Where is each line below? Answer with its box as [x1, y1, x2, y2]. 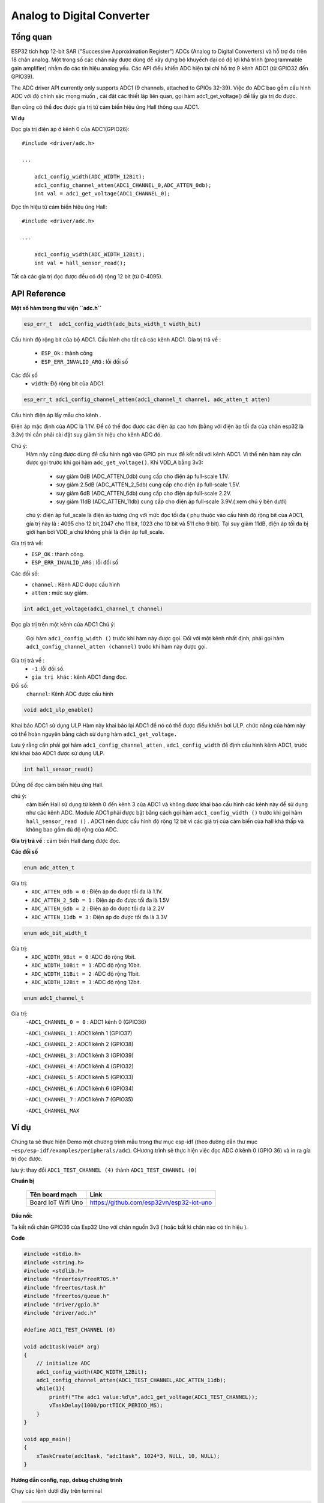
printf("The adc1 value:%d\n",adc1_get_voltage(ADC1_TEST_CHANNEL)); [49, 1394, 258, 1400]
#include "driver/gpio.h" [23, 1301, 100, 1308]
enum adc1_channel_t [23, 995, 84, 1002]
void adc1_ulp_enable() [23, 706, 94, 714]
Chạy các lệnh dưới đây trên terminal [11, 1487, 102, 1495]
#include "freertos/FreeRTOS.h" [23, 1276, 119, 1283]
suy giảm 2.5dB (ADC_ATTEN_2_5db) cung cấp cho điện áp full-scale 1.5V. [56, 481, 241, 488]
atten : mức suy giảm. [31, 589, 88, 596]
